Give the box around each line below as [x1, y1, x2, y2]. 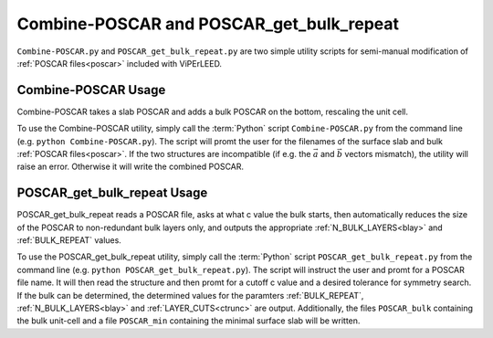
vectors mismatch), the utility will [344, 149, 469, 160]
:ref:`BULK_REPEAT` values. [16, 235, 122, 246]
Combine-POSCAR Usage [16, 82, 166, 98]
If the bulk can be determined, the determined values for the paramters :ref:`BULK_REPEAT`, [16, 290, 364, 301]
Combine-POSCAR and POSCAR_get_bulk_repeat [16, 14, 399, 34]
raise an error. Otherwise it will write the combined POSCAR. [16, 161, 245, 173]
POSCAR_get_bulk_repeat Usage [16, 185, 208, 201]
